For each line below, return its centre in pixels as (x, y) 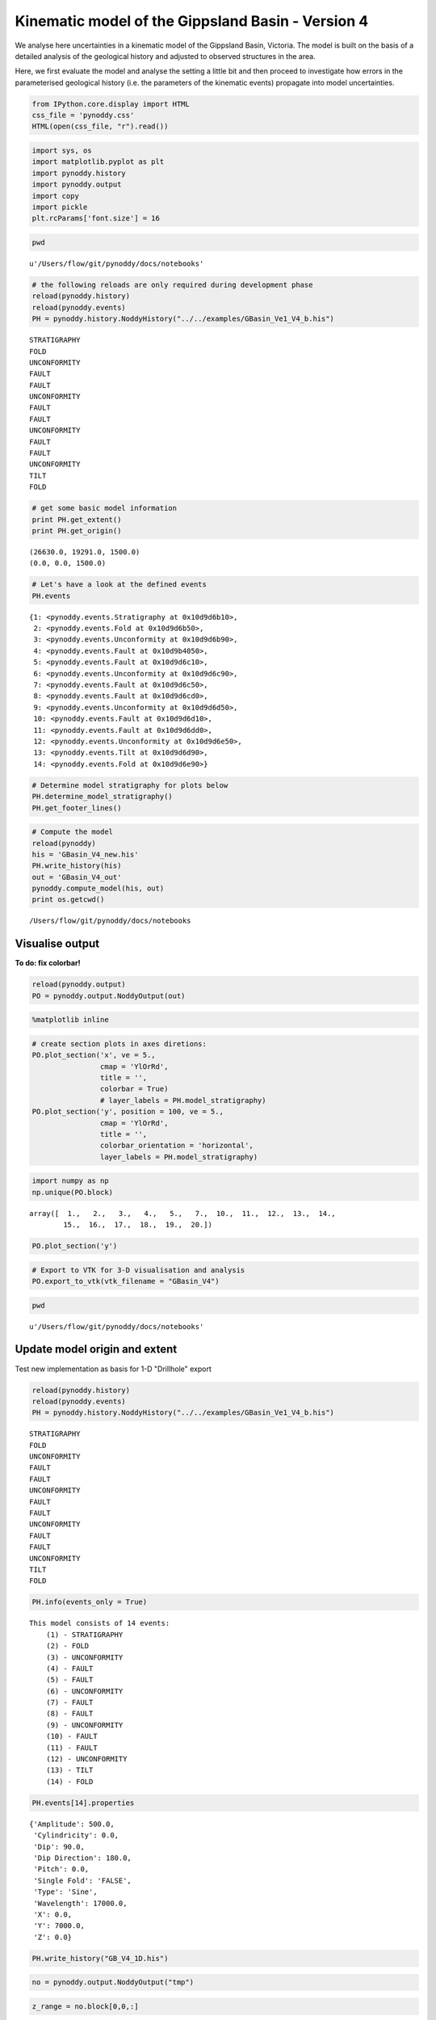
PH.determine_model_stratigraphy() (102, 797)
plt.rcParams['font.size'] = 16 (96, 219)
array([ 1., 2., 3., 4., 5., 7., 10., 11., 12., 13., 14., (182, 1213)
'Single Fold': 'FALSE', (83, 1880)
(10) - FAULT (71, 1736)
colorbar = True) (134, 1089)
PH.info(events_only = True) (90, 1602)
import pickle (60, 207)
